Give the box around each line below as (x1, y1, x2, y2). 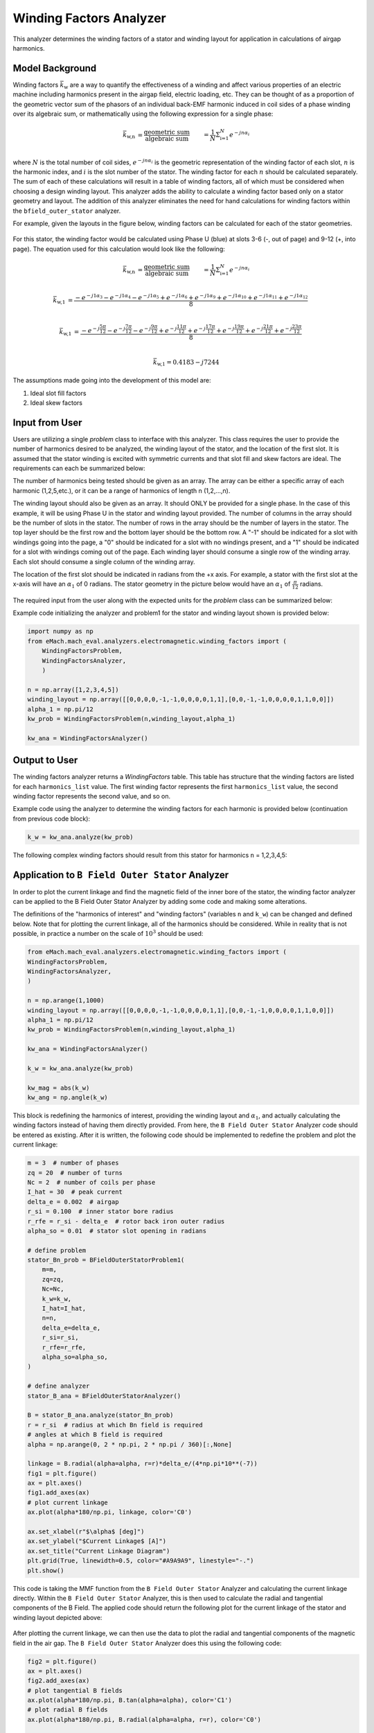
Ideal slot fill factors (30, 389, 87, 397)
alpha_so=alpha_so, (42, 1352, 109, 1361)
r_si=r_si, (42, 1334, 79, 1341)
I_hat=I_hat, (42, 1305, 87, 1313)
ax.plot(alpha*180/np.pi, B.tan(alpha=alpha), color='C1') (27, 1696, 232, 1705)
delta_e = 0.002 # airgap (27, 1198, 119, 1205)
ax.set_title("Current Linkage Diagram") (27, 1547, 170, 1555)
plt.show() (27, 1567, 64, 1574)
